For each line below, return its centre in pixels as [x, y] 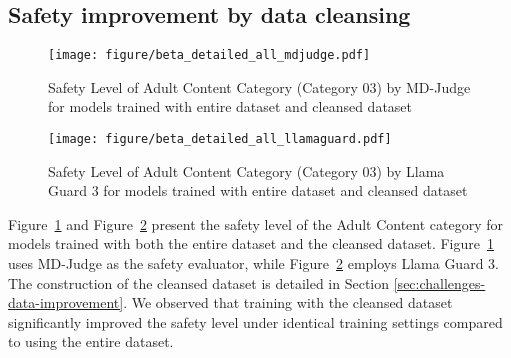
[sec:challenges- [439, 282]
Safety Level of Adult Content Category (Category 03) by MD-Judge [259, 86]
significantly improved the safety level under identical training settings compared [255, 321]
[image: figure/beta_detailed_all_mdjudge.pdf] [209, 55]
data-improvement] [66, 302]
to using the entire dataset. [91, 341]
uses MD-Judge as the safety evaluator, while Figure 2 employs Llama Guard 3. [253, 263]
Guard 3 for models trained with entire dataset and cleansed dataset [258, 190]
